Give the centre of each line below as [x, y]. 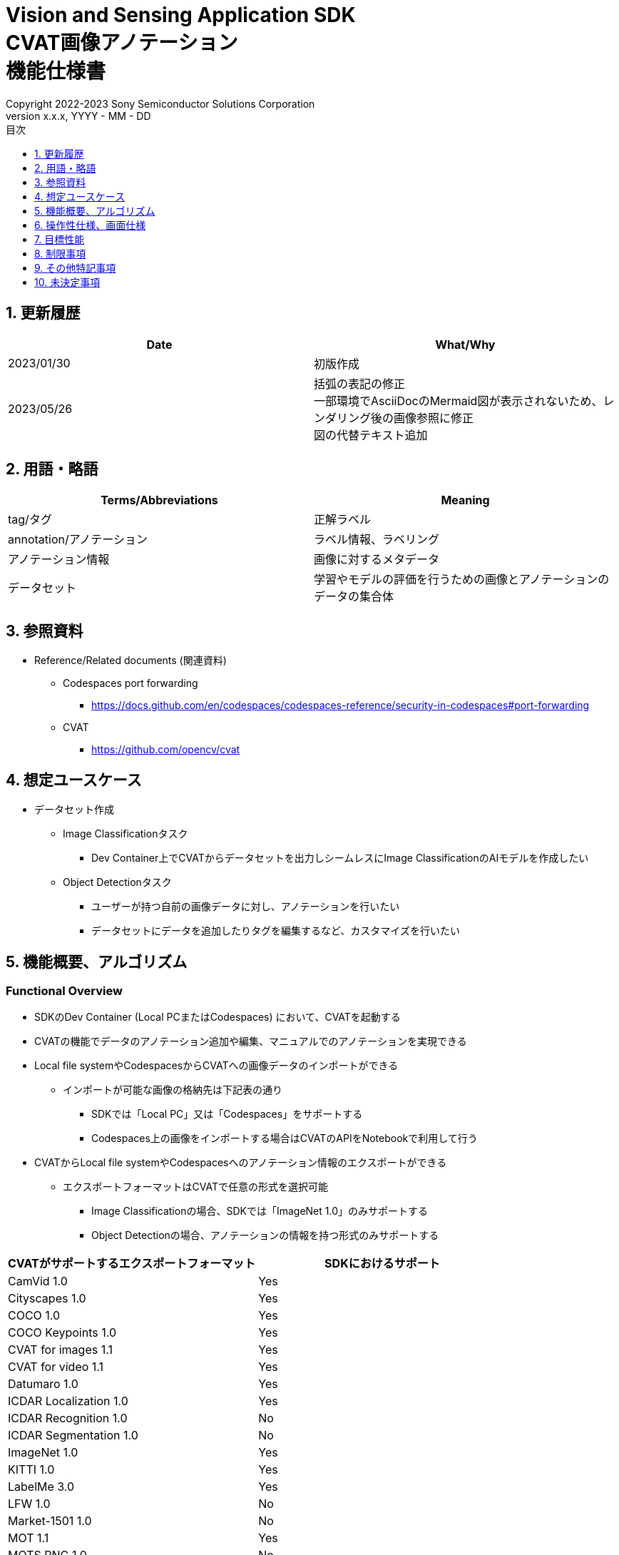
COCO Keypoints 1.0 [62, 1333]
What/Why [465, 344]
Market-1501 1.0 [50, 1521]
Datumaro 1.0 [43, 1384]
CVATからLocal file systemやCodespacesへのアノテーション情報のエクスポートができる [241, 1163]
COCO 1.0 [34, 1316]
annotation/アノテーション [78, 540]
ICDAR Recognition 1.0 [68, 1418]
